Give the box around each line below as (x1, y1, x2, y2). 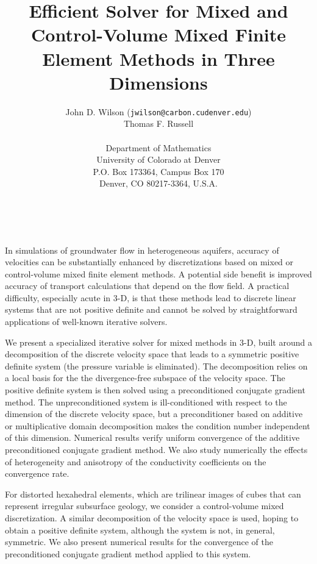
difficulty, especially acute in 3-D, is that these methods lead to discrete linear (5, 291, 296, 304)
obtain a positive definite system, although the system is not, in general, (5, 523, 275, 536)
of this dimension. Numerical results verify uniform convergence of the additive (5, 431, 300, 444)
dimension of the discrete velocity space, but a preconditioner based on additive (5, 407, 303, 420)
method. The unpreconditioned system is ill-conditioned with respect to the (5, 395, 287, 408)
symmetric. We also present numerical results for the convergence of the (5, 535, 274, 548)
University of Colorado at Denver (96, 153, 221, 166)
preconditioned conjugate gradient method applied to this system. (5, 547, 251, 560)
